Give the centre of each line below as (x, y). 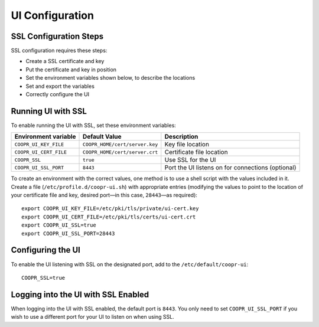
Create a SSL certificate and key (65, 61)
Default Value (102, 137)
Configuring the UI (46, 250)
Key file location (187, 145)
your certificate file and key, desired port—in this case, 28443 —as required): (104, 195)
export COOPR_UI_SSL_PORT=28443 (68, 233)
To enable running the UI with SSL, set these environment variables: (94, 125)
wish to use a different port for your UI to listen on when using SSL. (92, 317)
